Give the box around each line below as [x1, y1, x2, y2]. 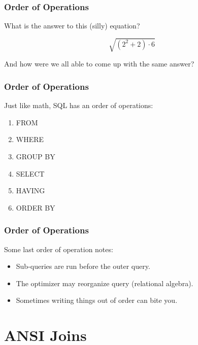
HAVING [16, 185, 45, 196]
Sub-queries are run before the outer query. [16, 261, 150, 271]
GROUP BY [16, 151, 55, 161]
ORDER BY [16, 202, 55, 213]
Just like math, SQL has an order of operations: [4, 100, 153, 111]
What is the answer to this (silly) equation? [4, 20, 140, 31]
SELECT [16, 168, 45, 179]
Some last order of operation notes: [4, 244, 113, 254]
